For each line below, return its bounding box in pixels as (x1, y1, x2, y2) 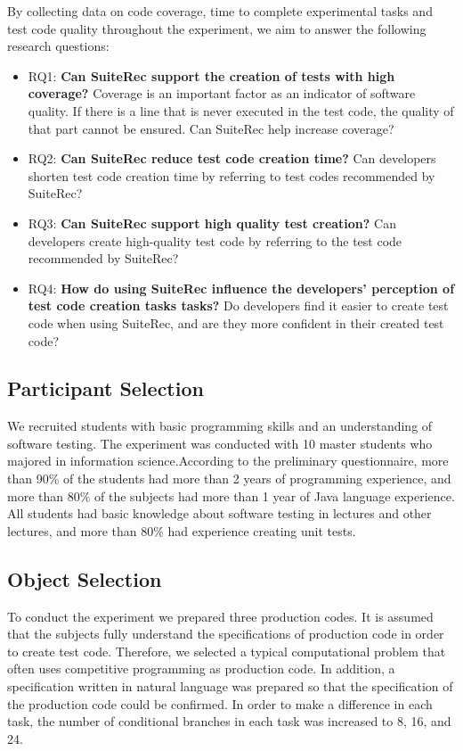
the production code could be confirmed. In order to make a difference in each (7, 694, 433, 713)
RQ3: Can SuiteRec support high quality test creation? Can (28, 213, 396, 232)
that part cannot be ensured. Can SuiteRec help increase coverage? (28, 119, 394, 137)
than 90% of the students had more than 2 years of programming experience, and (7, 469, 451, 488)
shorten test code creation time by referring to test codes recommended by (28, 166, 435, 185)
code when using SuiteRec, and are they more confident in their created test (28, 313, 444, 332)
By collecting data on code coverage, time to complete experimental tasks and (7, 2, 433, 20)
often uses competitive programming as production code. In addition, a (7, 659, 395, 678)
